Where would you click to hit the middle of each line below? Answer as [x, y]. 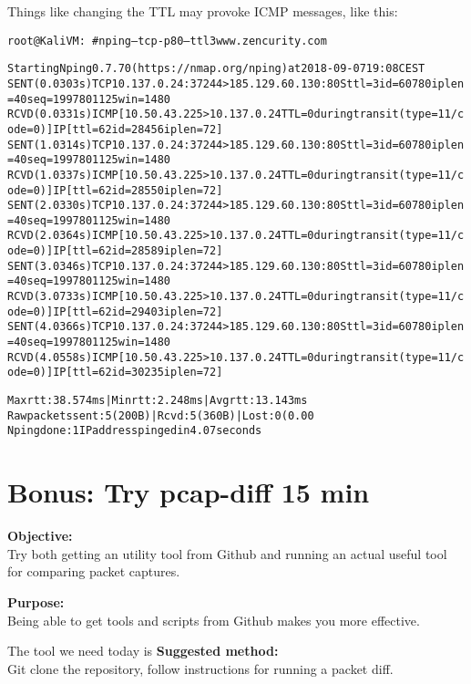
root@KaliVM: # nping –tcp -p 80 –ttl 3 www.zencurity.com [167, 41]
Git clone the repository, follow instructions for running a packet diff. [200, 668]
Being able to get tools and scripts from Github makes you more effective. [214, 620]
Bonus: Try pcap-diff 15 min [189, 492]
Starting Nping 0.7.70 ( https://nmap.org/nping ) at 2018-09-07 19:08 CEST [216, 69]
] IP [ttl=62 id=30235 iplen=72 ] [134, 373]
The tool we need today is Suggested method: [143, 651]
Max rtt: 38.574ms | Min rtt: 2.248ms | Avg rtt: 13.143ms [158, 401]
